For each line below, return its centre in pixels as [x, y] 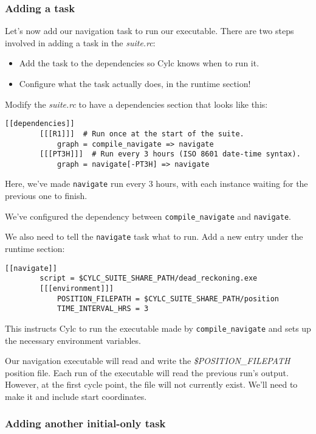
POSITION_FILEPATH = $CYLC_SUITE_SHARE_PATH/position [168, 299]
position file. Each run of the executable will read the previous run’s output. [147, 372]
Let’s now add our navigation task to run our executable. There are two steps [149, 31]
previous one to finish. [46, 196]
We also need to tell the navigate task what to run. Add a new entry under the [154, 236]
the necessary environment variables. [73, 340]
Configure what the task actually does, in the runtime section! [135, 83]
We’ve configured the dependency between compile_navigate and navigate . [148, 216]
